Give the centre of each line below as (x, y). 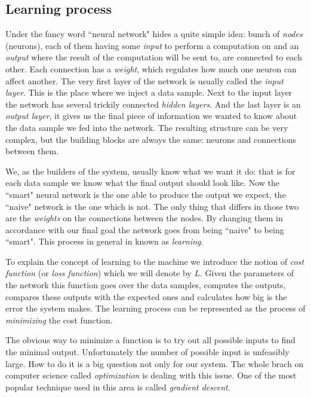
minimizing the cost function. (59, 320)
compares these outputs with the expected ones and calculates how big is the (146, 296)
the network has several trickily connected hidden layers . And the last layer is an (153, 104)
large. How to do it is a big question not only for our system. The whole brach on (155, 363)
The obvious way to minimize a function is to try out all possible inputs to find (150, 340)
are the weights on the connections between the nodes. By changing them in (144, 218)
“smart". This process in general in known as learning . (104, 241)
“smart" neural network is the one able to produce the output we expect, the (146, 194)
